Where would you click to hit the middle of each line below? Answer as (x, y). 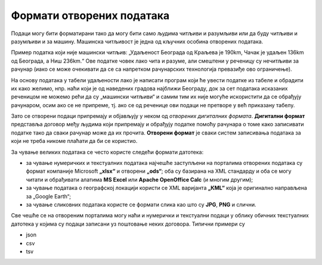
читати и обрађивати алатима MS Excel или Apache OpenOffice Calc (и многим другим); (140, 179)
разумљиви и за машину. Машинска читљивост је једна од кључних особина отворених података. (137, 41)
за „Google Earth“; (49, 196)
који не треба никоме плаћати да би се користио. (74, 141)
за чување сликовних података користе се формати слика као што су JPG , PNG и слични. (141, 204)
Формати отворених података (90, 15)
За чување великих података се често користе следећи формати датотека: (107, 152)
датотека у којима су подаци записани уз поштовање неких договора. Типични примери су (128, 224)
